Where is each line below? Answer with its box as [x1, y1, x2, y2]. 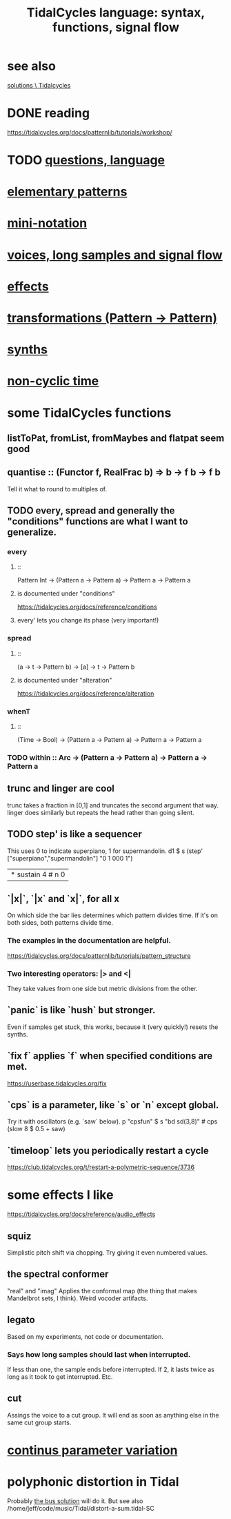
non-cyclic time [7, 373, 99, 389]
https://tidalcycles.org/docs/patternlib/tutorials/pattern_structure [7, 951, 191, 960]
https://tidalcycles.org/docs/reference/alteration [17, 689, 154, 698]
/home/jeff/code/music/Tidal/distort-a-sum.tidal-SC [7, 1504, 155, 1512]
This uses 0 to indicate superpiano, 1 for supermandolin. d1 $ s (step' [7, 847, 203, 855]
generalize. [7, 527, 57, 538]
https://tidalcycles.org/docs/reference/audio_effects [7, 1210, 156, 1219]
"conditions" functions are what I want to [7, 516, 188, 527]
